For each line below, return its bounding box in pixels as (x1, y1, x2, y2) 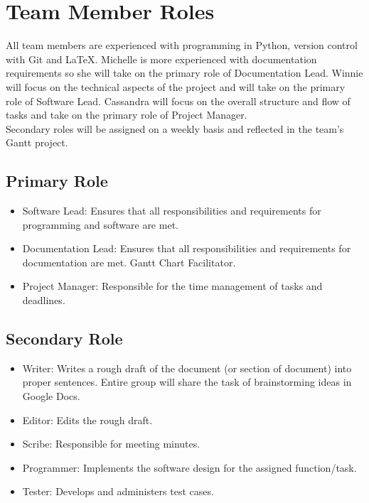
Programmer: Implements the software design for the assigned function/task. (22, 460, 357, 475)
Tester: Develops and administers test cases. (22, 484, 214, 499)
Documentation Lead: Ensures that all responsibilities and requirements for (22, 241, 351, 256)
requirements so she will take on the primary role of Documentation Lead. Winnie (6, 65, 363, 80)
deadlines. (22, 293, 65, 308)
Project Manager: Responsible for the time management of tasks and (22, 278, 323, 293)
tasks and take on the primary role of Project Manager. (6, 107, 247, 122)
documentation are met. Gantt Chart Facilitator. (22, 254, 236, 269)
